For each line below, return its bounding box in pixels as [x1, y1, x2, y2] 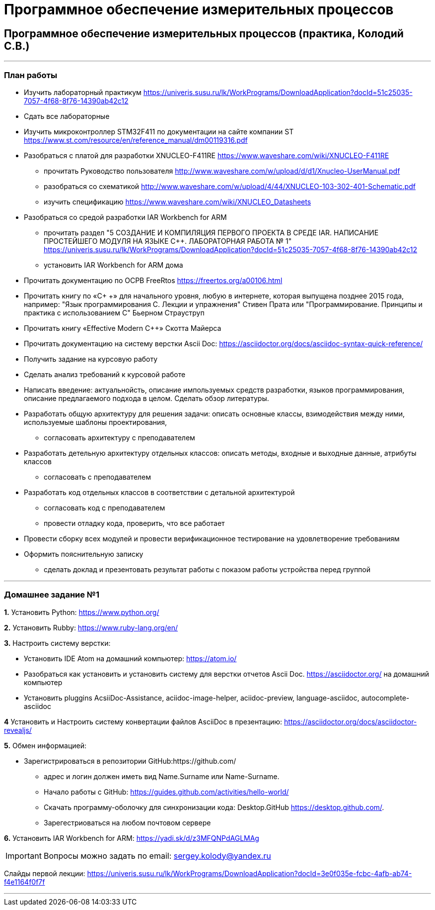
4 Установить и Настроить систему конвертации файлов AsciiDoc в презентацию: [4, 717, 283, 726]
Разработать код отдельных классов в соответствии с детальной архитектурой [24, 488, 295, 497]
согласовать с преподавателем [44, 472, 151, 481]
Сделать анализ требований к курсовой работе [24, 370, 186, 379]
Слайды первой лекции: [4, 869, 85, 878]
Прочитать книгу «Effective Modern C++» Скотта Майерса [24, 323, 221, 332]
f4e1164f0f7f [4, 877, 45, 886]
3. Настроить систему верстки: [4, 638, 111, 647]
